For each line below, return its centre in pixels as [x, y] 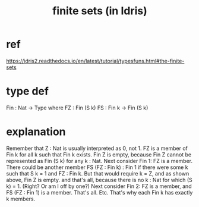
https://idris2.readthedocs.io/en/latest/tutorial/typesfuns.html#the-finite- [95, 61]
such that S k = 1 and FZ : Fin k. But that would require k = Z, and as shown [98, 173]
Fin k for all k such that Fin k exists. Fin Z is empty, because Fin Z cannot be [99, 154]
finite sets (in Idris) [100, 11]
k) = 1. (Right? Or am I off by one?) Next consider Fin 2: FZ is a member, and [99, 186]
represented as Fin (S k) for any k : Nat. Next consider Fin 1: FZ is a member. [99, 161]
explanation [36, 132]
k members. [21, 199]
